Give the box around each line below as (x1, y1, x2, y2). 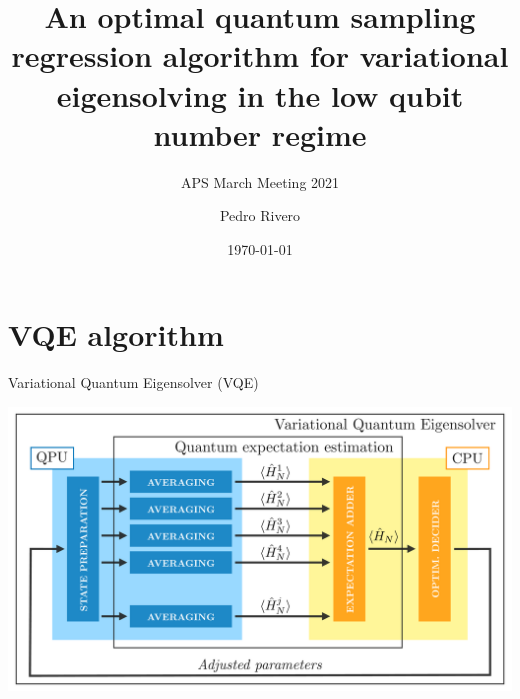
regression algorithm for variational (11, 35, 509, 76)
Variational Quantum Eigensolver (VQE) (8, 372, 259, 393)
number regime (153, 113, 367, 154)
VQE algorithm (8, 314, 224, 355)
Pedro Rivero (219, 205, 301, 226)
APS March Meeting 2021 (180, 171, 340, 192)
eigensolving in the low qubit (56, 74, 464, 115)
